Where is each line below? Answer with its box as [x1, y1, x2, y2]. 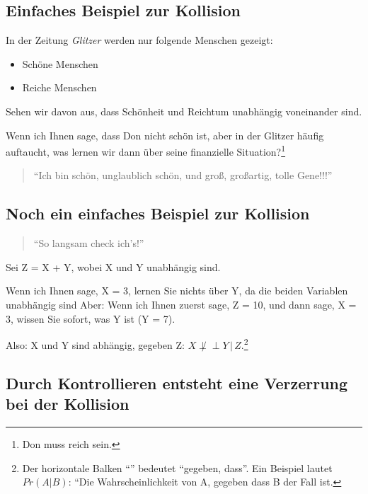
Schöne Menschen [22, 56, 98, 71]
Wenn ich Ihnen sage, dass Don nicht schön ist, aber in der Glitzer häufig [6, 127, 324, 142]
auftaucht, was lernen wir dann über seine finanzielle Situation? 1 [6, 142, 286, 159]
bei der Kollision [6, 393, 130, 415]
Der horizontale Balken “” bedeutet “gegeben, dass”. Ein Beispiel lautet [22, 460, 333, 475]
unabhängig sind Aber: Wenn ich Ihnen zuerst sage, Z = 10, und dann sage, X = [6, 297, 357, 311]
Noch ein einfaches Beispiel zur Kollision [6, 202, 310, 224]
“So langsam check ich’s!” [33, 236, 144, 251]
